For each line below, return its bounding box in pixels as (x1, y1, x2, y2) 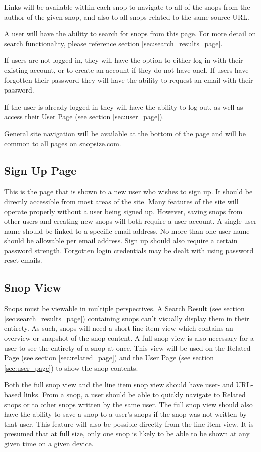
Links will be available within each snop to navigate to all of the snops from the (4, 2, 250, 12)
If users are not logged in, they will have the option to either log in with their (4, 55, 243, 65)
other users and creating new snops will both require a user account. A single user (4, 216, 257, 226)
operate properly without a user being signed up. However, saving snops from (4, 206, 243, 216)
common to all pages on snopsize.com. (4, 138, 121, 148)
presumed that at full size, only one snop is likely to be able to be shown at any (4, 428, 250, 439)
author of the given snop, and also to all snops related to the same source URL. (4, 11, 249, 22)
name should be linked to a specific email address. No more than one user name (4, 225, 250, 236)
